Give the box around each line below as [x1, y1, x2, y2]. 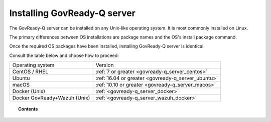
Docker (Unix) [12, 88, 45, 95]
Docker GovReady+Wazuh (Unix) [12, 94, 90, 101]
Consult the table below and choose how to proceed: [9, 52, 119, 58]
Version [95, 61, 114, 68]
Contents [18, 106, 38, 112]
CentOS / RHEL [12, 68, 49, 75]
